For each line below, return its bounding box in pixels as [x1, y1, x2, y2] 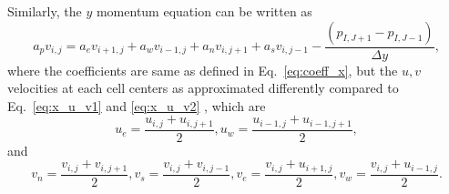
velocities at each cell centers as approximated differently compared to [7, 78, 399, 97]
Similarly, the [7, 2, 82, 20]
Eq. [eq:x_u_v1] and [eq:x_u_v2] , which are [7, 96, 266, 115]
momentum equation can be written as [96, 2, 312, 20]
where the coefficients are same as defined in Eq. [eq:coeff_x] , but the [7, 60, 398, 79]
